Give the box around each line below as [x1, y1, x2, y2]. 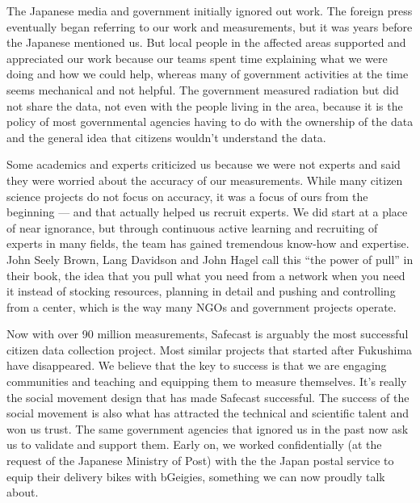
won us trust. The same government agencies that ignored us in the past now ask [6, 420, 409, 437]
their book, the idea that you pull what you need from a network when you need [6, 266, 405, 283]
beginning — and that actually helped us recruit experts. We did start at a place [6, 203, 408, 220]
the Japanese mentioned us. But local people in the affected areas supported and [6, 34, 406, 51]
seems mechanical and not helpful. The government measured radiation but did [6, 81, 399, 98]
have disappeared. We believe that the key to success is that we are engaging [6, 357, 387, 374]
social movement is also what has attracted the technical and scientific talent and [6, 404, 409, 421]
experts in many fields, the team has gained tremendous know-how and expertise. [6, 235, 409, 252]
